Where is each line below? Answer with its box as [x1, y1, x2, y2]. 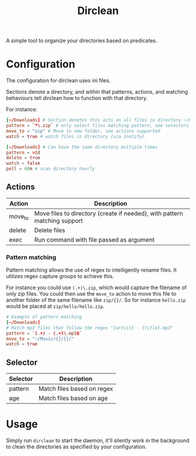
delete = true [6, 155, 41, 161]
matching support [34, 217, 83, 225]
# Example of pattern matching [6, 314, 82, 320]
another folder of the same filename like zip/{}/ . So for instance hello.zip [6, 297, 186, 304]
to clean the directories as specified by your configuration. [6, 443, 147, 450]
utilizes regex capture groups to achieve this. [6, 273, 114, 280]
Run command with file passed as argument [34, 235, 155, 244]
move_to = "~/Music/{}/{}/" [6, 335, 75, 342]
